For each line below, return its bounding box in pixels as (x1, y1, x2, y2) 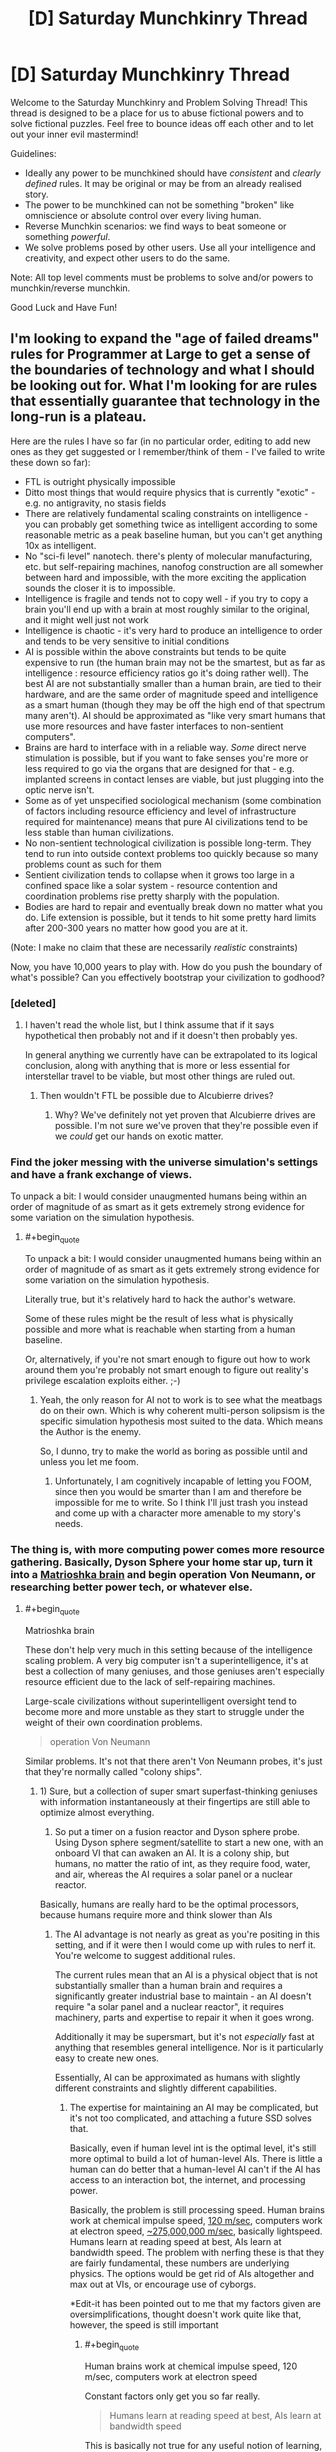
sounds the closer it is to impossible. (24, 582, 176, 594)
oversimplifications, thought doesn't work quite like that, (69, 2308, 302, 2321)
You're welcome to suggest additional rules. (54, 1950, 236, 1962)
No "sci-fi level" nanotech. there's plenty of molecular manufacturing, (24, 550, 313, 562)
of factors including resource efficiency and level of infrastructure (24, 805, 297, 817)
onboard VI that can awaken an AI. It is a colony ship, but (54, 1847, 290, 1859)
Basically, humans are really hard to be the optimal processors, (39, 1898, 300, 1911)
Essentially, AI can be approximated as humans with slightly (54, 2072, 301, 2084)
